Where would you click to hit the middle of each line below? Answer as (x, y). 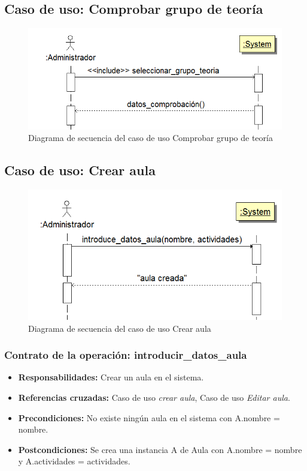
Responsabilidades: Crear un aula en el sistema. (111, 377)
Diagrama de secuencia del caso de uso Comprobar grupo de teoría (151, 138)
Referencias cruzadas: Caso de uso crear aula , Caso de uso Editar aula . (154, 397)
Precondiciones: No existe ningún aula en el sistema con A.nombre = (149, 417)
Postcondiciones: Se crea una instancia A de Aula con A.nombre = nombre (160, 449)
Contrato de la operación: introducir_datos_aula (126, 355)
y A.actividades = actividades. (74, 461)
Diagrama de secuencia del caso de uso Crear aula (120, 328)
